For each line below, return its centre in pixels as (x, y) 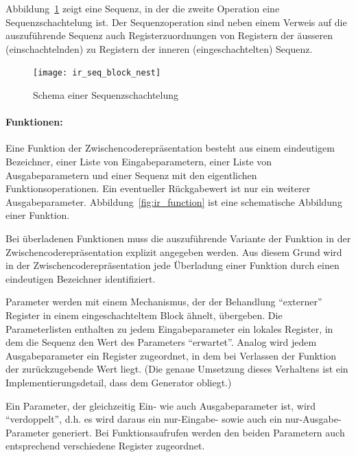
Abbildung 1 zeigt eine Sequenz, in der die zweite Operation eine (143, 8)
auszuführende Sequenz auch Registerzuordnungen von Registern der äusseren (169, 35)
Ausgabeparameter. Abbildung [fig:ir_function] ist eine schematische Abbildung (174, 201)
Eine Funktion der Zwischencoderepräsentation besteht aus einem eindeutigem (170, 148)
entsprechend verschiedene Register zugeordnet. (105, 446)
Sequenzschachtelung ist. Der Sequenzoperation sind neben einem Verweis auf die (176, 22)
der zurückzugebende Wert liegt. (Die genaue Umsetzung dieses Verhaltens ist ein (177, 369)
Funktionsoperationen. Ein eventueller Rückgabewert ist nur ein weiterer (158, 188)
